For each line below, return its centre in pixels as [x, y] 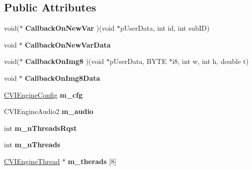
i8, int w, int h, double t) [210, 61]
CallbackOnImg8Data [63, 78]
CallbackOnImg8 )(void [65, 61]
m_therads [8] [92, 161]
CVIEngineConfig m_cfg [43, 94]
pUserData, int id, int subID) [165, 28]
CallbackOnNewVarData [68, 44]
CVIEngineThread [32, 161]
